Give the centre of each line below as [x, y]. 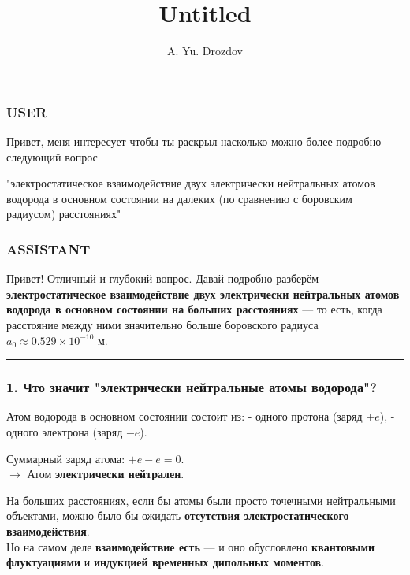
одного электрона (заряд [65, 431]
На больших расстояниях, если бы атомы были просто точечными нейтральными [201, 500]
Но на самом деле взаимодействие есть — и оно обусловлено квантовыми [191, 546]
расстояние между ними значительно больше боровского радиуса [162, 324]
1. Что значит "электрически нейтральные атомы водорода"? [192, 387]
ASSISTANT [48, 249]
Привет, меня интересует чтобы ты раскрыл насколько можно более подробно [194, 141]
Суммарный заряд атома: [66, 458]
